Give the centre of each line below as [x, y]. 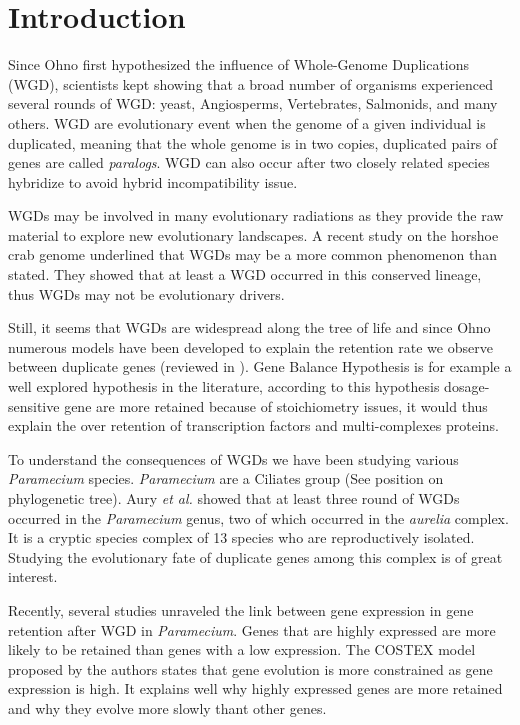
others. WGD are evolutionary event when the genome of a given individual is [247, 122]
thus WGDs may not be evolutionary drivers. [146, 293]
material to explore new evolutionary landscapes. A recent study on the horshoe [253, 234]
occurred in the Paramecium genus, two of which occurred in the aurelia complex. [258, 517]
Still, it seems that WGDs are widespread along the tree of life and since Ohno [249, 327]
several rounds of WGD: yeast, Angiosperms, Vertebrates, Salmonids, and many [253, 103]
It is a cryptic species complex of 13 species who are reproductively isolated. [241, 537]
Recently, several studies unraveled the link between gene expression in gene [241, 609]
